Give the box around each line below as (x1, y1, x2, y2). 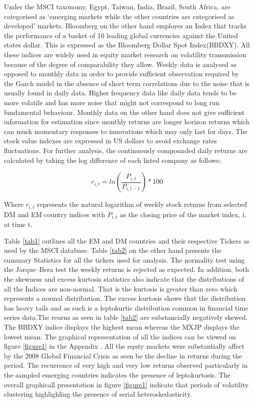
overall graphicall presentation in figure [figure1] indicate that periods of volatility (4, 379, 249, 389)
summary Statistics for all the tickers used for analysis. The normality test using (4, 254, 245, 265)
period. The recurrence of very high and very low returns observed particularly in (4, 360, 248, 370)
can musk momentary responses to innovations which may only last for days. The (4, 126, 248, 136)
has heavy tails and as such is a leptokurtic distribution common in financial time (4, 302, 249, 313)
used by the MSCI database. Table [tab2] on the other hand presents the (4, 245, 222, 255)
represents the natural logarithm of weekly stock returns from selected (37, 199, 247, 209)
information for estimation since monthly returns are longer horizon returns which (4, 116, 250, 127)
